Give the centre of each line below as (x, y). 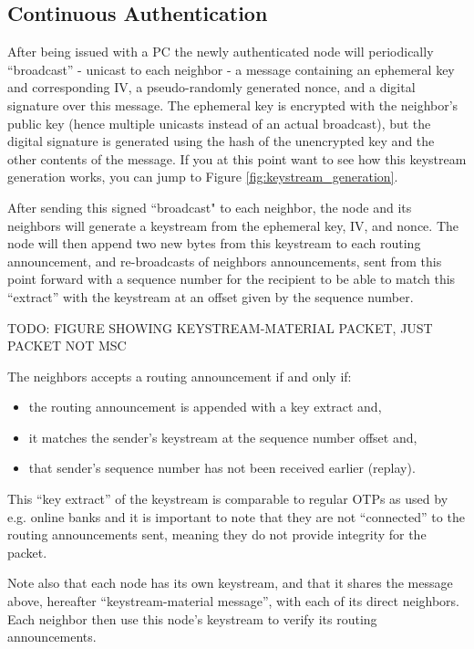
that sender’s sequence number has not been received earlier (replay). (222, 468)
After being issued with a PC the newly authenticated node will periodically (221, 52)
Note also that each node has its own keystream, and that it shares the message (230, 583)
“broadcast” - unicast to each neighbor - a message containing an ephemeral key (231, 69)
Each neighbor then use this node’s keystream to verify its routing (192, 618)
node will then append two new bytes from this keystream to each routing (214, 243)
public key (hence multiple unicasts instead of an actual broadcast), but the (219, 123)
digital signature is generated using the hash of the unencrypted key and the (221, 141)
